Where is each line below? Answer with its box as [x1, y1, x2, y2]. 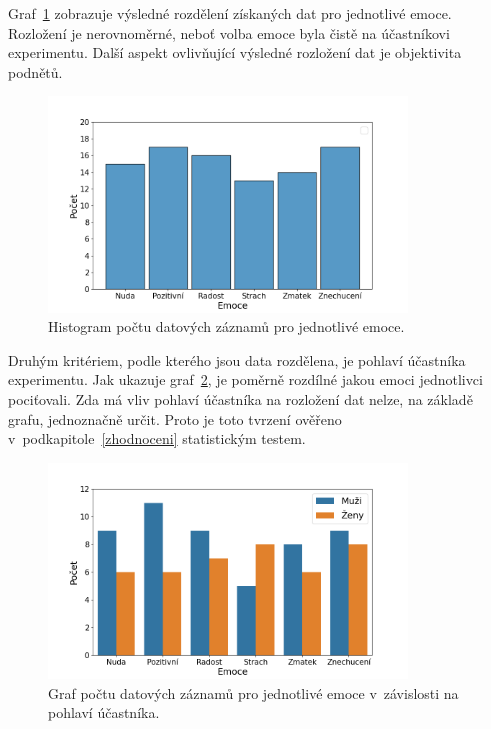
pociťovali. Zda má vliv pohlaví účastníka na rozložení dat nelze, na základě [8, 388, 473, 409]
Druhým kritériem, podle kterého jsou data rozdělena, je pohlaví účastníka [8, 349, 466, 370]
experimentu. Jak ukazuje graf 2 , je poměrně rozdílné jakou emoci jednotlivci [8, 369, 483, 390]
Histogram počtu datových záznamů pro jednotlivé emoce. [48, 316, 405, 337]
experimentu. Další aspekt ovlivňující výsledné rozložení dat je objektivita [8, 42, 462, 63]
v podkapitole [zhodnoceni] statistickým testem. [8, 428, 306, 449]
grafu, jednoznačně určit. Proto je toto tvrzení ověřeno [8, 408, 342, 429]
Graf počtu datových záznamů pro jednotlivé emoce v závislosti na [48, 682, 459, 703]
